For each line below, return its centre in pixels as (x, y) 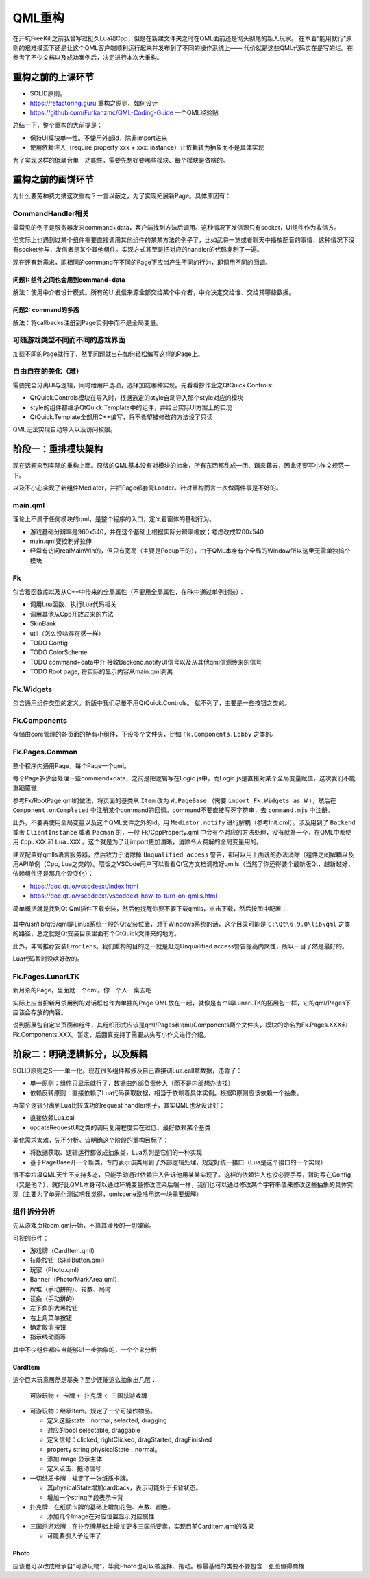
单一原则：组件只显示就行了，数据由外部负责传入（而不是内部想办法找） (132, 1083)
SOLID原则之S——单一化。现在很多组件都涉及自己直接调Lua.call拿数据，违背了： (127, 1071)
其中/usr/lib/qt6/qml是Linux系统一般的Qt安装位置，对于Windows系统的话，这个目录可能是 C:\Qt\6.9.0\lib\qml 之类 (182, 924)
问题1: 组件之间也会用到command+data (69, 279)
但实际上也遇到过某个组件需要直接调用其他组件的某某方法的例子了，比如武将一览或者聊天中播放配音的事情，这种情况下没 (184, 240)
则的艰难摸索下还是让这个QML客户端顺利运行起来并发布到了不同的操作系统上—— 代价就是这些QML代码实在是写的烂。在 (183, 47)
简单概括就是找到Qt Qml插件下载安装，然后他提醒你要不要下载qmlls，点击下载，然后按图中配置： (150, 908)
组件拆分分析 (34, 1212)
